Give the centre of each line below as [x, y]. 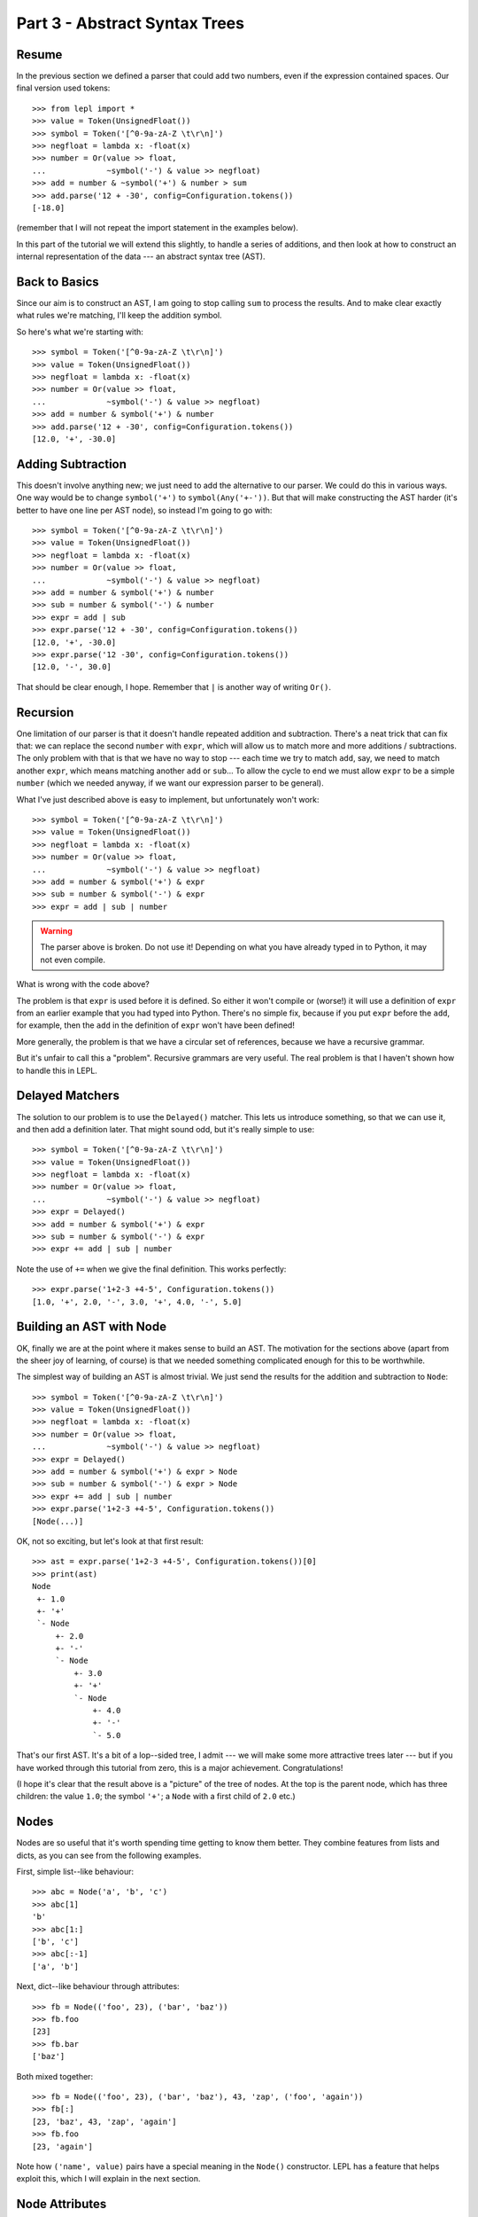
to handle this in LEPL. [57, 1070]
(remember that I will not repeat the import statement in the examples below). [157, 228]
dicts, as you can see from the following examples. [109, 1855]
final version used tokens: [63, 88]
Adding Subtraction [72, 464]
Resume [39, 55]
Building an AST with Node [92, 1327]
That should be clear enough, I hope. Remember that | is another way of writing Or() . [174, 686]
